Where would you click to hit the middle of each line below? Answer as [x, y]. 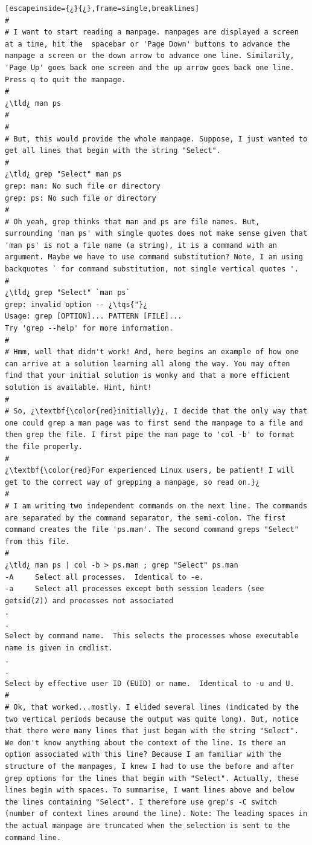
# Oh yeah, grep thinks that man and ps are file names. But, [132, 222]
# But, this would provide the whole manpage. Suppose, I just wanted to [156, 139]
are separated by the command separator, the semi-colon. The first [145, 518]
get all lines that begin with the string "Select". [113, 151]
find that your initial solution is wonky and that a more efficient [148, 376]
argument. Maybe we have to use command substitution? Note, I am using [154, 257]
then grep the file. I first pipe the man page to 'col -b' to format [150, 435]
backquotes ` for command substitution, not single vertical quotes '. [152, 269]
